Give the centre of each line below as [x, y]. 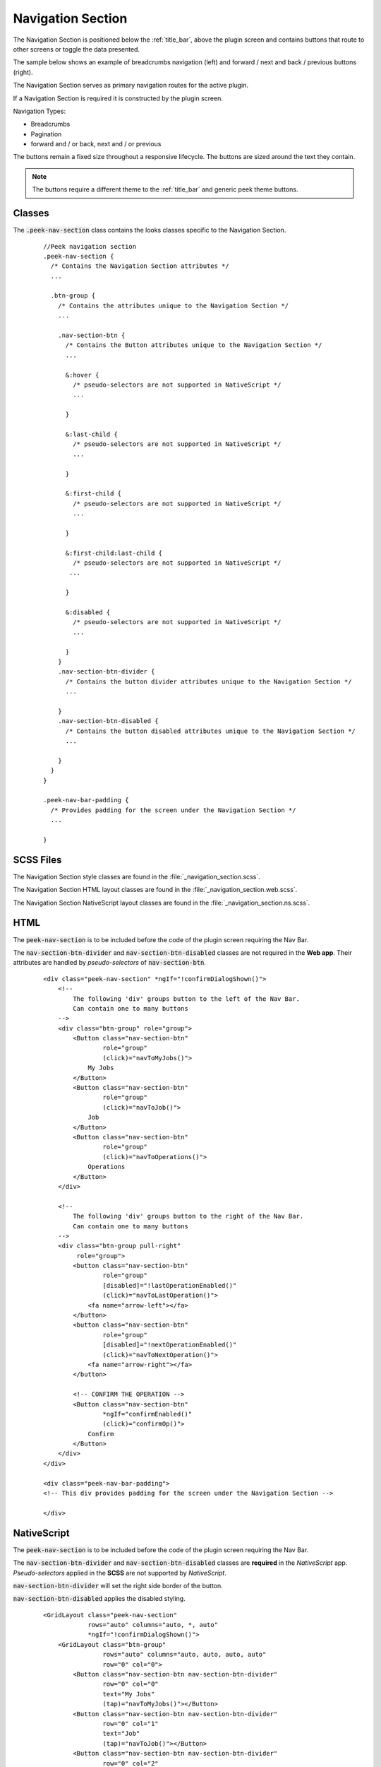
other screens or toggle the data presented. [77, 49]
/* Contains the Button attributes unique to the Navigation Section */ [194, 345]
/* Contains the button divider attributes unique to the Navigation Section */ [208, 681]
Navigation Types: [40, 111]
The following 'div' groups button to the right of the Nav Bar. [188, 1216]
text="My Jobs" [129, 1694]
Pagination [46, 134]
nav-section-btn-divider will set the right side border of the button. [118, 1585]
